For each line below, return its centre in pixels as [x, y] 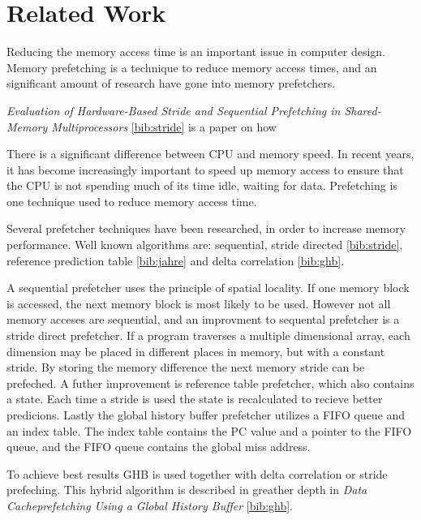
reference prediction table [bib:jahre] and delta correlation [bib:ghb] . [176, 260]
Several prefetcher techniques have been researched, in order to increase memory [206, 228]
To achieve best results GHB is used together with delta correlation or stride [197, 473]
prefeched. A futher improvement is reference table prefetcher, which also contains [210, 382]
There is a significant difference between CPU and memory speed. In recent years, [210, 154]
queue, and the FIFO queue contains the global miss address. [159, 447]
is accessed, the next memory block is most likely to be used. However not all [199, 303]
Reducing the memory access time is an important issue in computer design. [196, 52]
